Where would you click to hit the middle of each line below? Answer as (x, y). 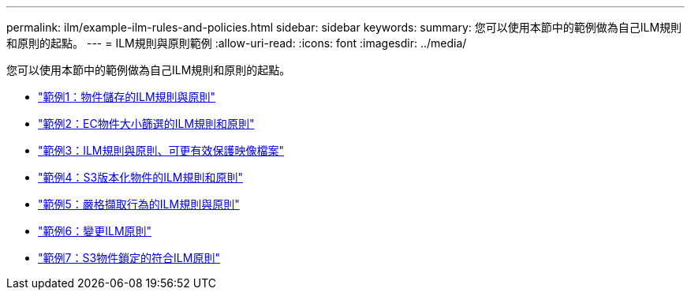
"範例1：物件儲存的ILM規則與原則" (127, 97)
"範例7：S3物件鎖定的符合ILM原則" (129, 258)
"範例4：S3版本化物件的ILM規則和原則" (141, 177)
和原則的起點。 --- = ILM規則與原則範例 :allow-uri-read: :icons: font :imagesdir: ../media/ (237, 43)
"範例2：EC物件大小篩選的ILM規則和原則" (146, 124)
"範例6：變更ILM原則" (95, 231)
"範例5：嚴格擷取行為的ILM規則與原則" (139, 204)
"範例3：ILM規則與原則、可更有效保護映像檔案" (161, 150)
